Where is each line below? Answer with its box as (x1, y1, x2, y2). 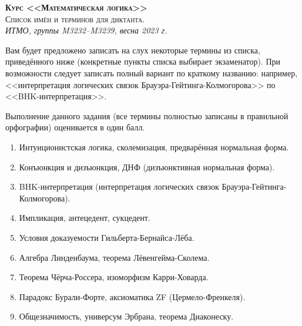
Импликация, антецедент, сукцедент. (19, 211, 150, 224)
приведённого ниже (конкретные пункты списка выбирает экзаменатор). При (5, 55, 281, 68)
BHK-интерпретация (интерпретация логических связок (19, 180, 219, 193)
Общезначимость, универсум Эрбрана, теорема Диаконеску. (19, 310, 234, 322)
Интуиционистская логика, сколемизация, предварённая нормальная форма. (19, 140, 289, 153)
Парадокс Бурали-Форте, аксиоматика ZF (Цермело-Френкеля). (19, 290, 246, 303)
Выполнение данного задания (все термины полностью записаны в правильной (5, 109, 288, 122)
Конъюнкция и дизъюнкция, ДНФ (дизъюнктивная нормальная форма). (19, 160, 275, 173)
